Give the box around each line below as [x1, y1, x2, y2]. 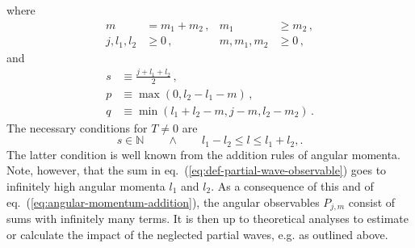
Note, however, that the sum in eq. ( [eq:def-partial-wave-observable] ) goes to [6, 162, 387, 179]
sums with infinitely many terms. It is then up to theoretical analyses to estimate [6, 210, 409, 227]
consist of [348, 193, 396, 210]
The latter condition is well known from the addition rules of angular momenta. [6, 145, 400, 162]
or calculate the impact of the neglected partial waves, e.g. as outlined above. [6, 225, 388, 242]
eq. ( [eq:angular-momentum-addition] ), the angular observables [6, 193, 320, 210]
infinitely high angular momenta [6, 178, 166, 195]
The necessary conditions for [6, 119, 148, 136]
